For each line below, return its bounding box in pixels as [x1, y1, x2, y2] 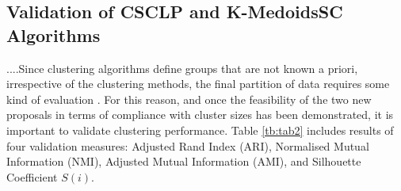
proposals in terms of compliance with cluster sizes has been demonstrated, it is [6, 106, 394, 123]
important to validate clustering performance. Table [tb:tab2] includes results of [6, 121, 394, 138]
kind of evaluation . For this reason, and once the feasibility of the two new [6, 90, 372, 107]
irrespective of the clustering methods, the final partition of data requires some [6, 75, 390, 92]
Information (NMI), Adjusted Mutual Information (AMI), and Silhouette [6, 153, 361, 170]
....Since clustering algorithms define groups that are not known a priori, [6, 59, 358, 76]
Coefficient [6, 168, 58, 185]
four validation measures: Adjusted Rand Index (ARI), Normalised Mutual [6, 137, 369, 154]
